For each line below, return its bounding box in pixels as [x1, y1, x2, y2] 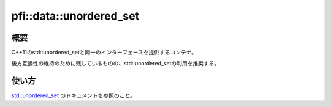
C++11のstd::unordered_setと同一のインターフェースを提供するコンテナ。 [11, 49, 197, 56]
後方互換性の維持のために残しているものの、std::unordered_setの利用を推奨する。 [11, 60, 220, 67]
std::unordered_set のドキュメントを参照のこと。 [11, 92, 136, 99]
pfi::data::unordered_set [11, 9, 140, 23]
